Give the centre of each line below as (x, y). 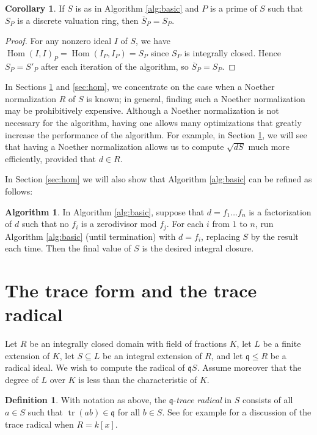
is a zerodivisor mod (119, 224)
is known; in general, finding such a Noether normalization (196, 98)
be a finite (282, 344)
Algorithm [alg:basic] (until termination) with (90, 236)
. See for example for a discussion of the (237, 412)
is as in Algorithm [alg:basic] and (137, 8)
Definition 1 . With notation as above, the (86, 400)
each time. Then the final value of (68, 248)
